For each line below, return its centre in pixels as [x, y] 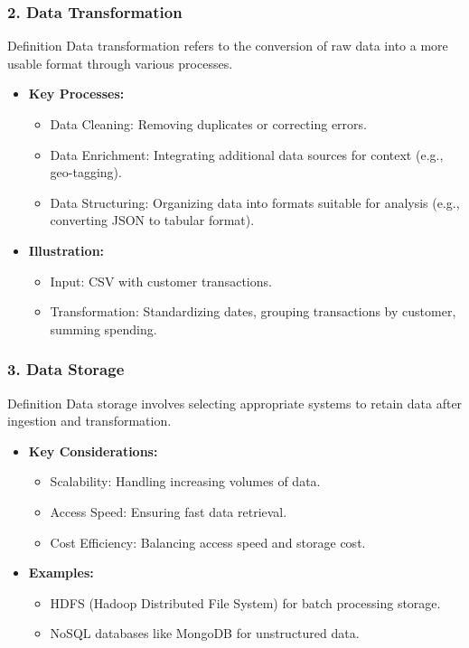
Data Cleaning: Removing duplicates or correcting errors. [208, 124]
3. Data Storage [66, 369]
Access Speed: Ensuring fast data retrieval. [169, 511]
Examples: [61, 573]
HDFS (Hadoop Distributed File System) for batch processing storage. [245, 602]
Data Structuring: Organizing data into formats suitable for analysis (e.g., [255, 202]
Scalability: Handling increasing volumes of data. [185, 481]
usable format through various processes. [120, 63]
